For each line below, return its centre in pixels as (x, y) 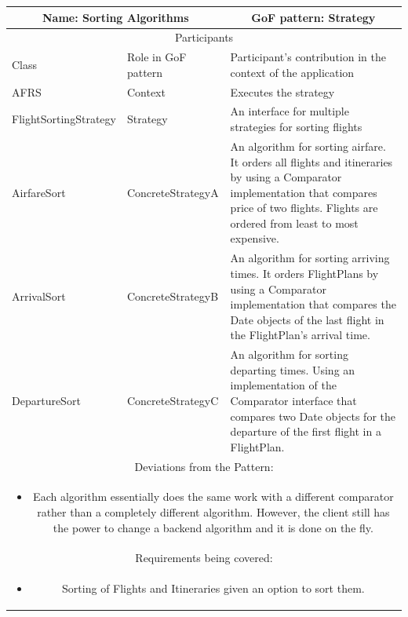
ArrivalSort (39, 296)
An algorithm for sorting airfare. (308, 146)
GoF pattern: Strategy (313, 17)
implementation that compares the (313, 304)
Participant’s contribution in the (308, 57)
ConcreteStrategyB (173, 296)
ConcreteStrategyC (173, 400)
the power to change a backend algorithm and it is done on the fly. (213, 527)
